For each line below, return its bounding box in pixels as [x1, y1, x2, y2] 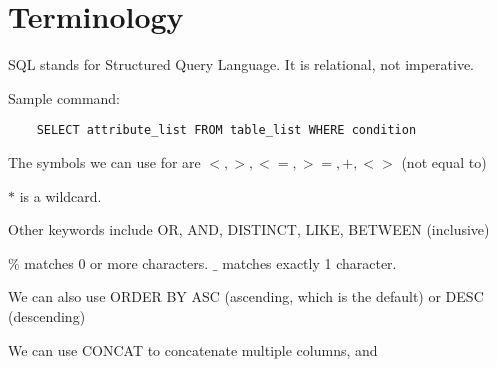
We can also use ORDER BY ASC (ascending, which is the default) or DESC [8, 286, 484, 307]
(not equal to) [401, 151, 487, 172]
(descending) [8, 305, 86, 326]
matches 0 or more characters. [24, 252, 209, 273]
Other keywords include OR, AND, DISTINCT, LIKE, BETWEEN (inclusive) [8, 219, 490, 240]
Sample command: [8, 87, 120, 108]
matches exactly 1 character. [222, 252, 397, 273]
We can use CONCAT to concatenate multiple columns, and [8, 339, 378, 360]
